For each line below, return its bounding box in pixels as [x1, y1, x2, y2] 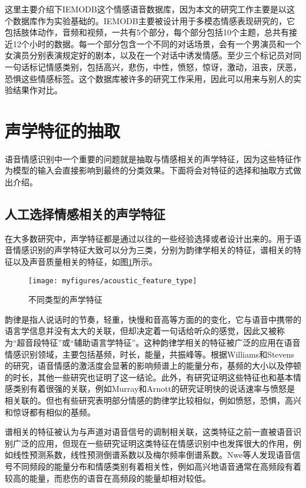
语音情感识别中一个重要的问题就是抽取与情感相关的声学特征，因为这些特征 [5, 152, 293, 165]
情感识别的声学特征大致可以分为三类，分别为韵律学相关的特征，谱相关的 [12, 244, 293, 256]
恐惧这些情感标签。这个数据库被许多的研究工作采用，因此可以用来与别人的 [5, 72, 293, 84]
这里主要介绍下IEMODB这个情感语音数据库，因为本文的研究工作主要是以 [5, 3, 287, 15]
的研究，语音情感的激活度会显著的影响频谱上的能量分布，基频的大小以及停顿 [5, 359, 301, 372]
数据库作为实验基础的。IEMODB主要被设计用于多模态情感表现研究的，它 [12, 14, 295, 27]
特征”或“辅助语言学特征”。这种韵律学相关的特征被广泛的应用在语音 [41, 336, 301, 349]
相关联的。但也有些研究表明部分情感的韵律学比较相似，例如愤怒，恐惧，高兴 [5, 394, 301, 407]
